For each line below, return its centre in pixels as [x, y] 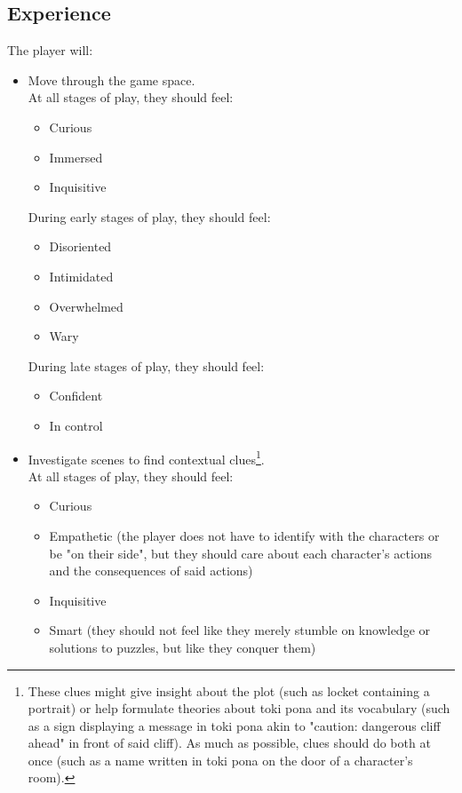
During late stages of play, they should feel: [146, 365]
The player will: [50, 50]
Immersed [76, 157]
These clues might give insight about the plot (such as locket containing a [229, 690]
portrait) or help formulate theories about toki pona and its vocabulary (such [239, 708]
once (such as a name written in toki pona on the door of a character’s [220, 760]
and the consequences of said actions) [151, 571]
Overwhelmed [86, 306]
